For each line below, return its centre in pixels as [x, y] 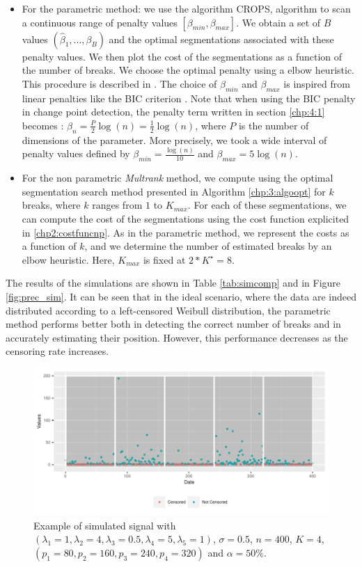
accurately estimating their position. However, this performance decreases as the [177, 337]
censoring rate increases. [57, 351]
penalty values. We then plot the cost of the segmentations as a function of [182, 56]
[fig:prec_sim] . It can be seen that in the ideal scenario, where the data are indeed [181, 297]
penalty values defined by [76, 153]
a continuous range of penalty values [100, 22]
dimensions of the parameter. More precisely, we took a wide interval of [174, 139]
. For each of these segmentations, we [267, 205]
